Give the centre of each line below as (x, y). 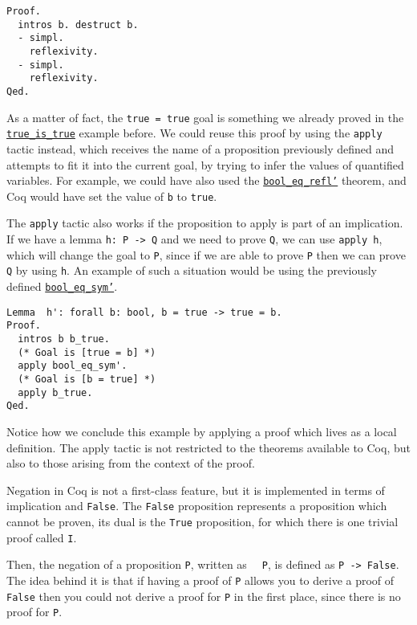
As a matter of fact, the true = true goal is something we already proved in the (205, 117)
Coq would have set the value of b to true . (112, 196)
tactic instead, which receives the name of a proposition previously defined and (200, 148)
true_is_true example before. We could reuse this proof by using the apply (194, 133)
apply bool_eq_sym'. (73, 366)
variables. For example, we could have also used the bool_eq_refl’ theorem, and (206, 180)
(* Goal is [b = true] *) (87, 379)
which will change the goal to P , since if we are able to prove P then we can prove (206, 254)
